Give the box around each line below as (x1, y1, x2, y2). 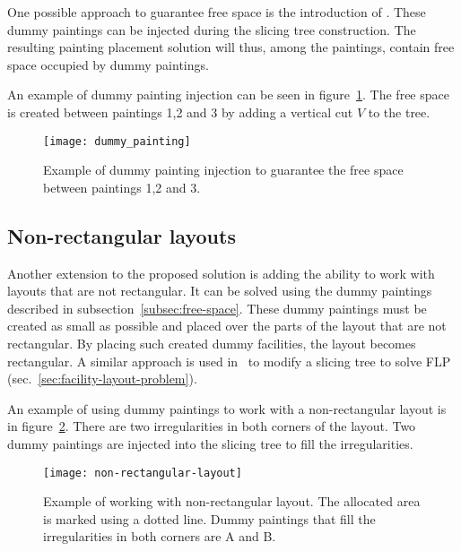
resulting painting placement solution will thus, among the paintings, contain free (7, 38, 455, 56)
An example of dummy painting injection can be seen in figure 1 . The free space (7, 85, 449, 104)
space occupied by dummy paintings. (7, 55, 209, 73)
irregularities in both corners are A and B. (43, 527, 276, 546)
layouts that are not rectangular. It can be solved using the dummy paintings (7, 281, 432, 300)
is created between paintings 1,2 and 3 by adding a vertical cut (7, 102, 353, 121)
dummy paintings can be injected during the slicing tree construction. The (7, 20, 416, 39)
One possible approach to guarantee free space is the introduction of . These (7, 3, 426, 21)
